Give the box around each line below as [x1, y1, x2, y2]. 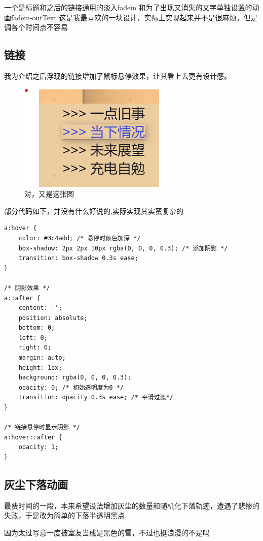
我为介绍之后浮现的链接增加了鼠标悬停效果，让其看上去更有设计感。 [4, 70, 231, 81]
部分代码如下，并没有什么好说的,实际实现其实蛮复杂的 [4, 205, 183, 216]
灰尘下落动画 [4, 476, 68, 492]
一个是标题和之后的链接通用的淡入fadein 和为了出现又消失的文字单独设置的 [4, 2, 252, 12]
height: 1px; [18, 364, 62, 371]
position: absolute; [18, 314, 88, 322]
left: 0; [18, 334, 48, 341]
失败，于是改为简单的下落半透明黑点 [4, 510, 125, 521]
